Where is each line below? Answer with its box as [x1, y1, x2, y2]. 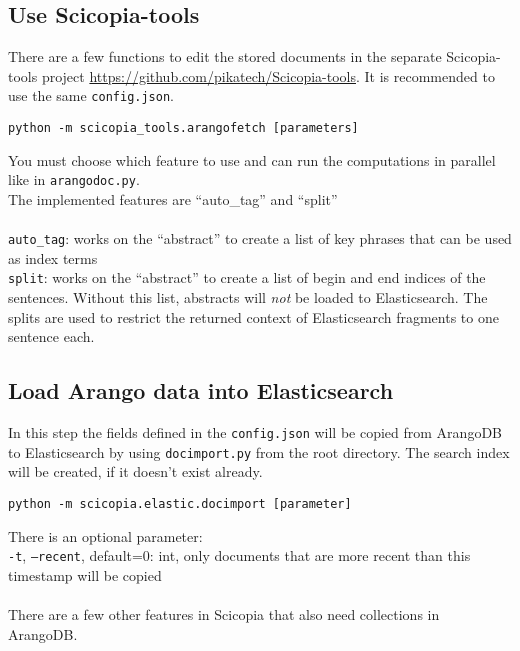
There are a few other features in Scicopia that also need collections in [8, 604, 440, 625]
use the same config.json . [8, 85, 174, 106]
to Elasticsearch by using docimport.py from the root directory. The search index [8, 441, 510, 462]
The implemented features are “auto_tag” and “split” [8, 188, 338, 209]
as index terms [8, 247, 98, 268]
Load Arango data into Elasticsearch [8, 375, 394, 406]
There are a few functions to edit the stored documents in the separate [8, 46, 442, 67]
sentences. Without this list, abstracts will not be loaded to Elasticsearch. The [8, 287, 488, 308]
